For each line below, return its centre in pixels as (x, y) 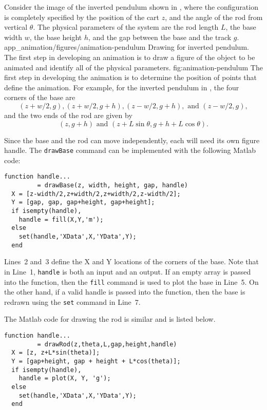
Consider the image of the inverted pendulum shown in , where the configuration (131, 7)
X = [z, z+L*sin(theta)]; (56, 353)
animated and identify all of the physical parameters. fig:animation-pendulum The (133, 67)
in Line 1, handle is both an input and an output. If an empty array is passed (128, 271)
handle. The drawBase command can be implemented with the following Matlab (130, 150)
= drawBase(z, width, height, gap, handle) (112, 186)
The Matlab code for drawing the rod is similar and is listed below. (110, 319)
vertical (16, 27)
